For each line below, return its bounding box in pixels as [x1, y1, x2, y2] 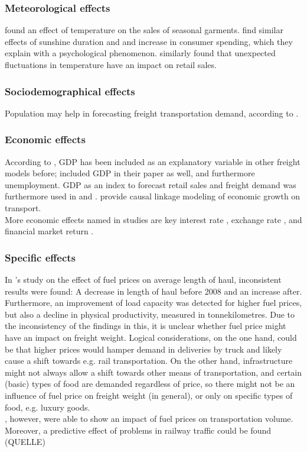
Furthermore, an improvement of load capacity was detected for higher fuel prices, [5, 296, 302, 309]
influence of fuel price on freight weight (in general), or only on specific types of [5, 389, 293, 401]
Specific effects [5, 250, 76, 264]
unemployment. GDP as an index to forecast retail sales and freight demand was [5, 178, 296, 191]
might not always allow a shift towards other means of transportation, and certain [5, 366, 302, 378]
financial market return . [5, 225, 94, 237]
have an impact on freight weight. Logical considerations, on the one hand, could [5, 331, 297, 343]
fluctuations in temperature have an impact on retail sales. [5, 59, 217, 70]
